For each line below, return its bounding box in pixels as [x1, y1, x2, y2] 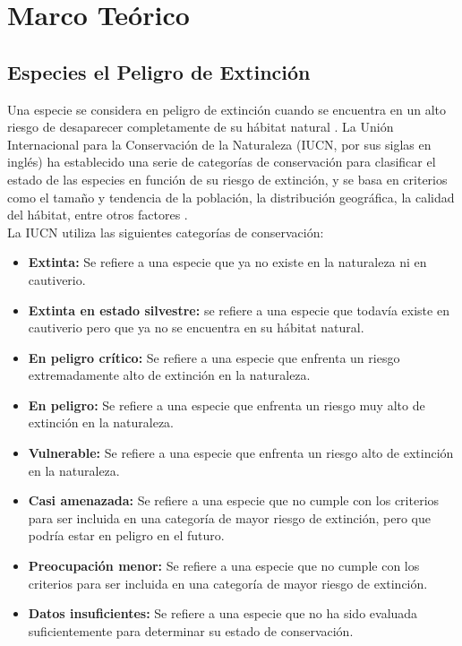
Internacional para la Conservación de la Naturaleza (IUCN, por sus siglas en [7, 134, 432, 153]
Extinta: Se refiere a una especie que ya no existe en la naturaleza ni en [28, 253, 427, 271]
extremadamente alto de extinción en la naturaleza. [28, 366, 311, 384]
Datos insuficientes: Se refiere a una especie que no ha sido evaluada [28, 604, 418, 623]
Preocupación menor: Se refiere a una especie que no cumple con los [28, 556, 420, 575]
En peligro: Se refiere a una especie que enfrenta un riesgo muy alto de [28, 395, 425, 414]
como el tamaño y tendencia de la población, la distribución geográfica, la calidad [7, 187, 455, 206]
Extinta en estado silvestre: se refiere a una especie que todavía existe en [28, 300, 449, 319]
